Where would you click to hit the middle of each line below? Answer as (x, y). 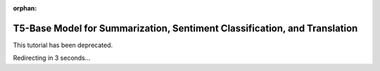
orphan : (25, 8)
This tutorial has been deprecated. (63, 45)
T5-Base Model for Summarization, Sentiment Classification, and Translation (185, 28)
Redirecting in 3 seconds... (52, 58)
